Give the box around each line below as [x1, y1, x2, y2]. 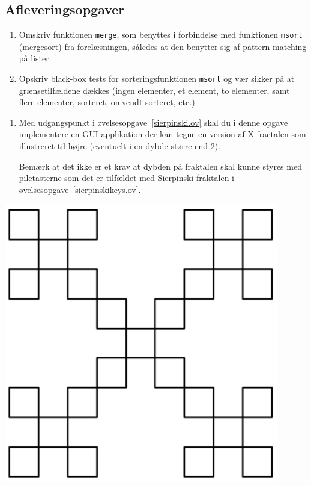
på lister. [19, 52, 52, 64]
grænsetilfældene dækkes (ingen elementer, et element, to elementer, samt [19, 84, 290, 96]
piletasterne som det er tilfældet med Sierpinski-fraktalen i [19, 171, 234, 184]
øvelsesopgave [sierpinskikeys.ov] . [19, 183, 141, 195]
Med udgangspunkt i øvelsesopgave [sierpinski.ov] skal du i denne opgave [19, 115, 288, 128]
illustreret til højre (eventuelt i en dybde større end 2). [19, 140, 220, 152]
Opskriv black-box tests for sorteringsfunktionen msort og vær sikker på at [19, 72, 295, 85]
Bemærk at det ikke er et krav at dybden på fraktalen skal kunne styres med [19, 159, 302, 172]
